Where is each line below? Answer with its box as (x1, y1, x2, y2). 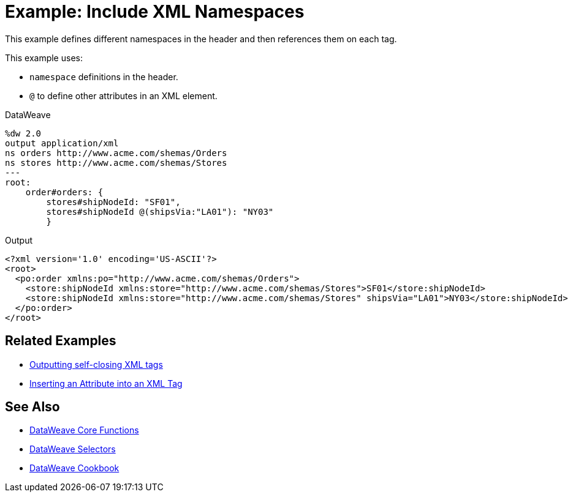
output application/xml (5, 138, 119, 148)
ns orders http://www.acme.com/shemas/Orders (5, 148, 227, 158)
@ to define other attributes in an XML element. (29, 90, 218, 101)
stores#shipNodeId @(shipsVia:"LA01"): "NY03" (46, 206, 274, 217)
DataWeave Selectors (29, 444, 116, 455)
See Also (5, 399, 60, 415)
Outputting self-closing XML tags (29, 359, 163, 370)
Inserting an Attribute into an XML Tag (29, 378, 183, 389)
